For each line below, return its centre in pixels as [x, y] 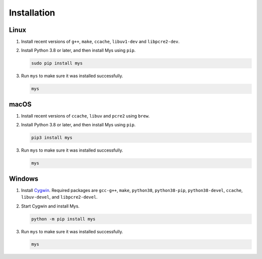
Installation [32, 13]
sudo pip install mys [57, 63]
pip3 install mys [52, 138]
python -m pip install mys [63, 219]
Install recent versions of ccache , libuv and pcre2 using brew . [85, 116]
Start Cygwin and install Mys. [50, 206]
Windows [24, 179]
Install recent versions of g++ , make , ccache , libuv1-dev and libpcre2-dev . [100, 42]
